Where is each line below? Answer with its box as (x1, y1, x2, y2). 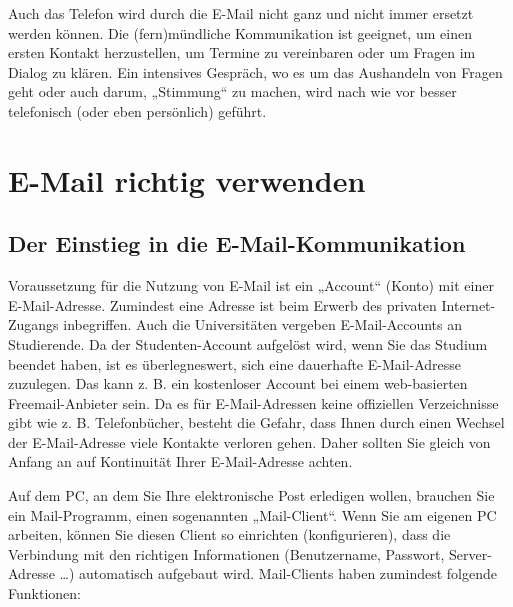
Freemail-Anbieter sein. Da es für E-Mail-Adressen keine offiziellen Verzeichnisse (8, 392, 499, 413)
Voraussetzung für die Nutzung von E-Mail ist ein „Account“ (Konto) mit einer (8, 275, 494, 296)
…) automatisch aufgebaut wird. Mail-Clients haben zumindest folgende (59, 563, 497, 584)
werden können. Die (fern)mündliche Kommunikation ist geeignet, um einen (8, 22, 472, 43)
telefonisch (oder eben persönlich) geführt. (8, 100, 267, 121)
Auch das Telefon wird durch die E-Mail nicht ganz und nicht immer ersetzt (8, 3, 474, 23)
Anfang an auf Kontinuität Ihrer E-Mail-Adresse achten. (8, 451, 353, 472)
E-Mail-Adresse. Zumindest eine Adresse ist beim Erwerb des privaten (8, 294, 437, 315)
